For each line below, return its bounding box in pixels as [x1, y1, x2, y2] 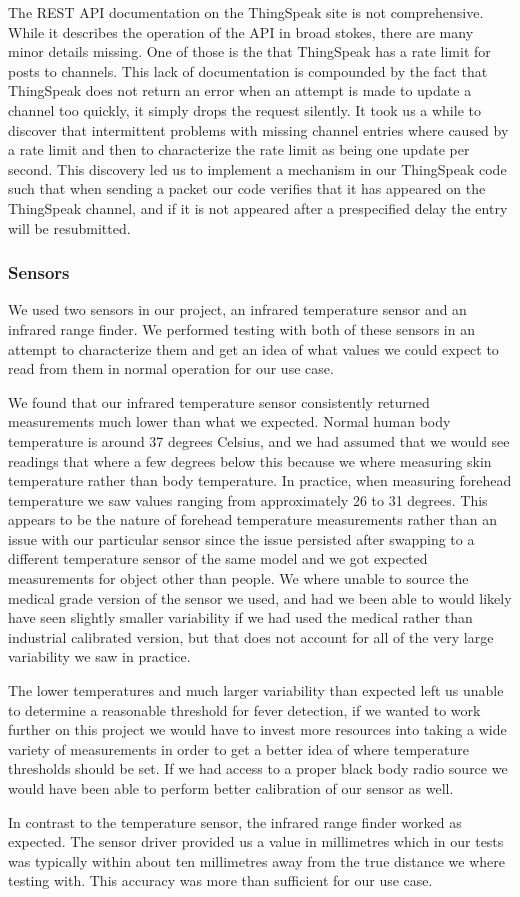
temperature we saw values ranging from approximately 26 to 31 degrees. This [8, 489, 488, 510]
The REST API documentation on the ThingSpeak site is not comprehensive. [8, 2, 484, 22]
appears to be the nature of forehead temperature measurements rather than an [8, 509, 497, 530]
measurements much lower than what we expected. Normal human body [8, 411, 451, 432]
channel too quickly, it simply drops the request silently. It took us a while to [8, 99, 481, 120]
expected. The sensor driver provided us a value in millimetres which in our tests [8, 831, 504, 852]
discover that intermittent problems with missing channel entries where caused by [8, 119, 509, 140]
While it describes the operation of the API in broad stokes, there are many [8, 21, 474, 42]
